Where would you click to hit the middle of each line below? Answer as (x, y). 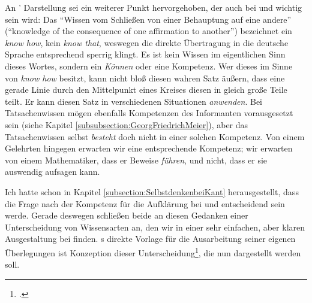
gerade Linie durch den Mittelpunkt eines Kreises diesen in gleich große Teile (146, 90)
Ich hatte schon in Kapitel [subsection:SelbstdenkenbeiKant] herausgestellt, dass (152, 191)
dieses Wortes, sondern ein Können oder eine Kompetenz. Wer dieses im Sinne (149, 66)
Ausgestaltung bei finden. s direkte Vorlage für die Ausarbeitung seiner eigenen (150, 239)
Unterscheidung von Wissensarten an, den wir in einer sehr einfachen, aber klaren (155, 227)
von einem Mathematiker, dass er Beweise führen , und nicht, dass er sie (136, 160)
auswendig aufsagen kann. (52, 172)
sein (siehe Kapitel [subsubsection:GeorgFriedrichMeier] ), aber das (127, 124)
